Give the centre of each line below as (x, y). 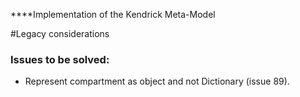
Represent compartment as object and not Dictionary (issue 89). (157, 81)
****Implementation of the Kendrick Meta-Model (113, 14)
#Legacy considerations (60, 33)
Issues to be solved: (60, 59)
